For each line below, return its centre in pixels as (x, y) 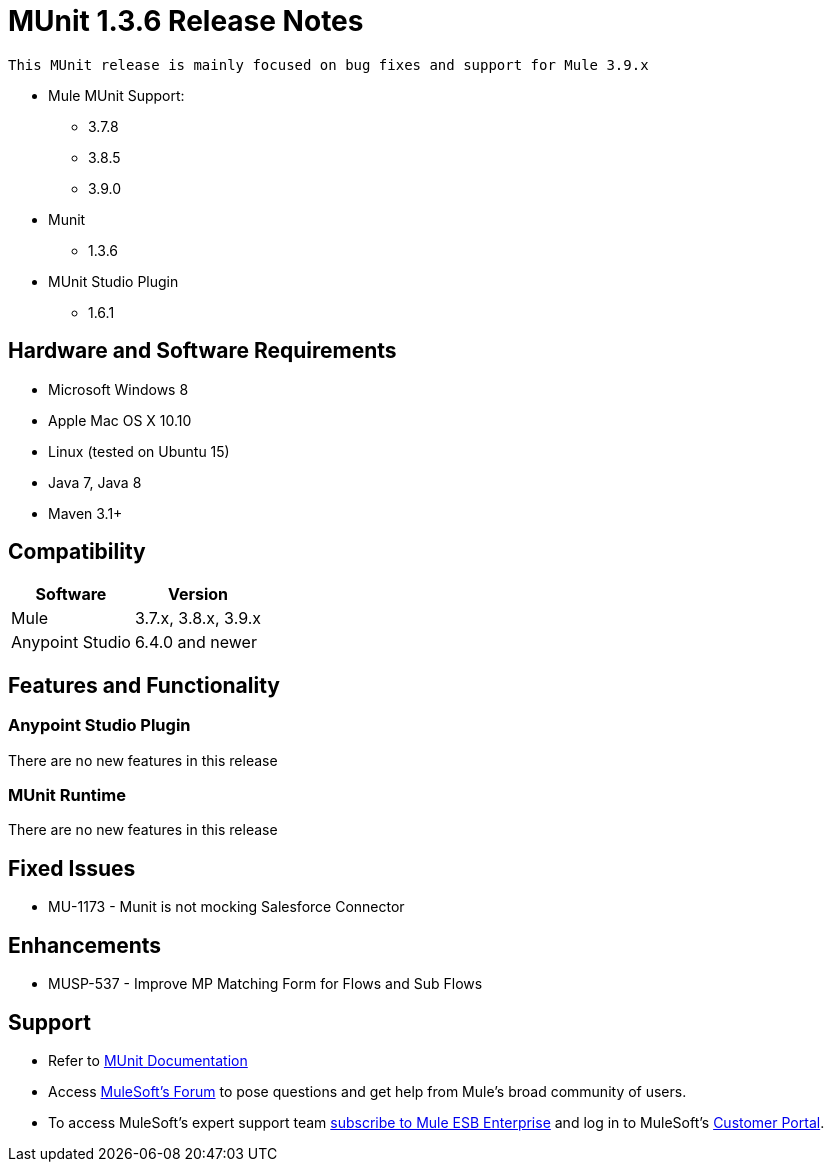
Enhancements (85, 945)
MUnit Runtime (67, 795)
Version (198, 594)
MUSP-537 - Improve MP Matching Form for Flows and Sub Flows (265, 984)
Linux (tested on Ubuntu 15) (139, 451)
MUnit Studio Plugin (113, 281)
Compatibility (77, 552)
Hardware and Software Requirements (202, 351)
